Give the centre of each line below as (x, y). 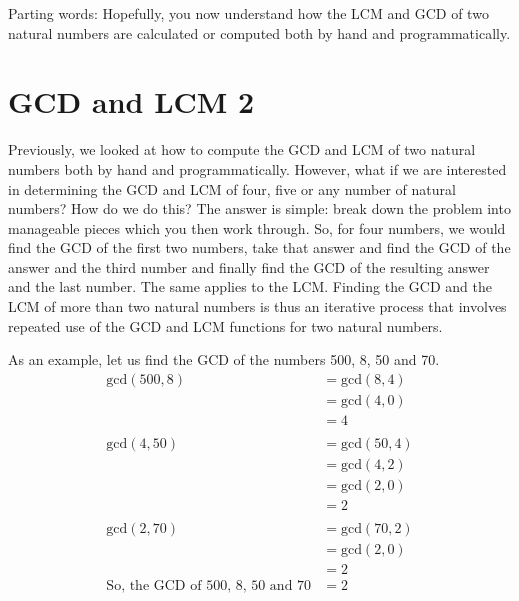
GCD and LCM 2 (131, 101)
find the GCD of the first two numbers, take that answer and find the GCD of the (259, 247)
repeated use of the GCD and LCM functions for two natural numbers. (225, 325)
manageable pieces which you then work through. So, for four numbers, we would (257, 227)
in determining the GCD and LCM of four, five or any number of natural (232, 188)
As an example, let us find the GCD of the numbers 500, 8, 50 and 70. (224, 359)
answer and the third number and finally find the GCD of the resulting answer (249, 266)
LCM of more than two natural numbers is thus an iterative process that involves (257, 306)
